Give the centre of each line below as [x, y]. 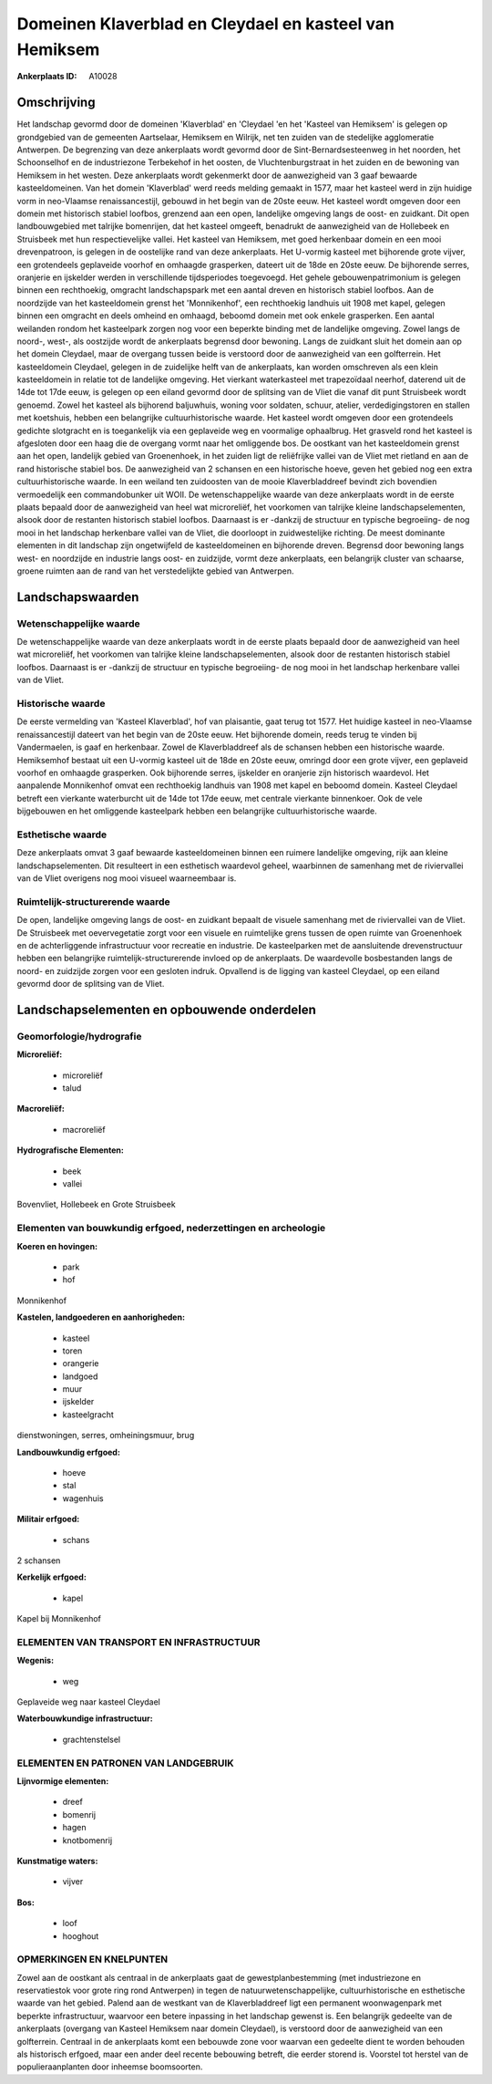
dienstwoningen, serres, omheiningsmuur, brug [106, 1436]
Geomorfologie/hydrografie [79, 1036]
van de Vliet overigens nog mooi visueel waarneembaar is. [127, 878]
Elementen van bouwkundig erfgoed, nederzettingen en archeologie [171, 1229]
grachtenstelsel [92, 1739]
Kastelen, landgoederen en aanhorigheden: [101, 1317]
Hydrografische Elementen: [71, 1150]
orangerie [81, 1363]
